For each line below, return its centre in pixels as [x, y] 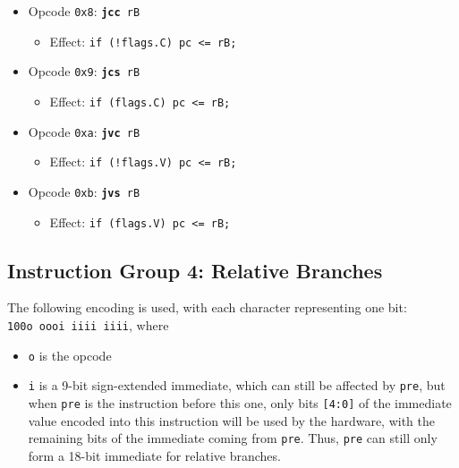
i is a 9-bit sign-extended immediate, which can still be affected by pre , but [237, 385]
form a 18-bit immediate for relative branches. [154, 455]
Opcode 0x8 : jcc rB [84, 11]
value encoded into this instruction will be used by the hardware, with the [231, 420]
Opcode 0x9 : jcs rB [84, 71]
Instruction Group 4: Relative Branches [195, 270]
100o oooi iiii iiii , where [88, 325]
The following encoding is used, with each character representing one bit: [207, 307]
